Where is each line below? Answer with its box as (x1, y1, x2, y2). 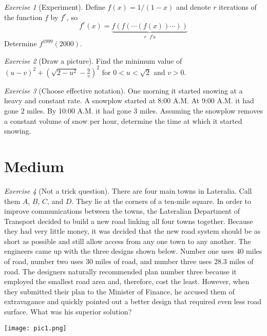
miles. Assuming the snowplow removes (139, 105, 263, 116)
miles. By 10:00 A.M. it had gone (27, 105, 131, 116)
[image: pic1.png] (4, 324, 67, 332)
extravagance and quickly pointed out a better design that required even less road (4, 296, 261, 307)
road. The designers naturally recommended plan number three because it (4, 266, 237, 276)
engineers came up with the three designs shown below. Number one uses (4, 246, 234, 256)
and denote (176, 2, 211, 12)
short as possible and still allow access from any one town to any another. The (4, 235, 251, 246)
